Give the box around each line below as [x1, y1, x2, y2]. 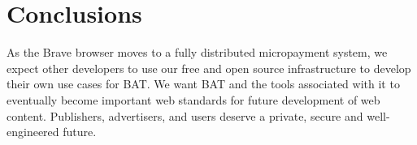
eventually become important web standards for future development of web [7, 91, 380, 108]
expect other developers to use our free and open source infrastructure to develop [7, 59, 411, 76]
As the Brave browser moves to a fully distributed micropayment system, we [7, 44, 388, 61]
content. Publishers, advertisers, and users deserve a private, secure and [7, 107, 363, 124]
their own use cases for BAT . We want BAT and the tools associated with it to [7, 75, 400, 92]
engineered [7, 123, 59, 140]
